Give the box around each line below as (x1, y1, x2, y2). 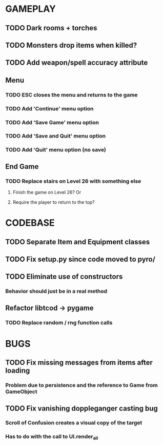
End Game (5, 162, 39, 171)
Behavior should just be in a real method (5, 288, 108, 295)
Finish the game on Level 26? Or (12, 189, 81, 196)
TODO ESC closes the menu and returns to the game (5, 91, 138, 98)
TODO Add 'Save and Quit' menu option (5, 132, 106, 140)
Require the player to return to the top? (12, 199, 95, 205)
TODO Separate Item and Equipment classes (5, 237, 150, 246)
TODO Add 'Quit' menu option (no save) (5, 146, 106, 153)
